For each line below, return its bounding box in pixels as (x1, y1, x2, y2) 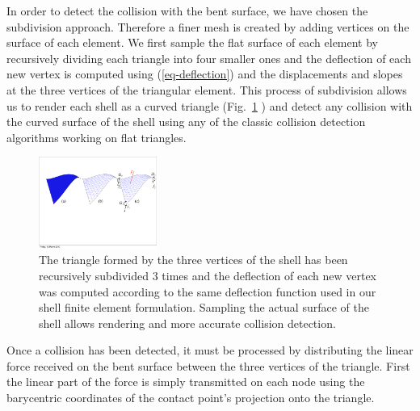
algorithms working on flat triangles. (6, 128, 187, 145)
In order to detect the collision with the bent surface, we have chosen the (6, 2, 368, 19)
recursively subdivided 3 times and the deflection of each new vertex (39, 266, 376, 283)
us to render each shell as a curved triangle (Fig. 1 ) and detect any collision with (6, 97, 413, 114)
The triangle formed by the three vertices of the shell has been (39, 251, 348, 268)
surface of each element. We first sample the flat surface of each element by (6, 34, 379, 51)
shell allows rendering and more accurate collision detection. (39, 314, 336, 331)
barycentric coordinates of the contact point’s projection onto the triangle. (6, 389, 375, 406)
